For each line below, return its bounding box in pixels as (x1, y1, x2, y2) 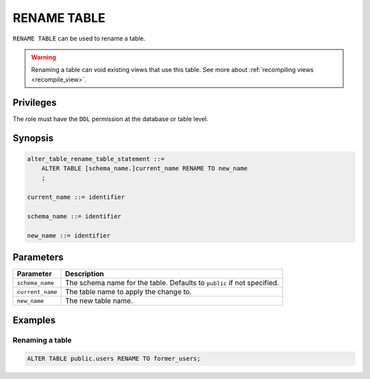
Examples (12, 314, 56, 326)
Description (65, 269, 104, 279)
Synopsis (12, 132, 54, 144)
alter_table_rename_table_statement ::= (27, 155, 164, 162)
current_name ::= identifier (27, 193, 125, 201)
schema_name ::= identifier (27, 212, 121, 220)
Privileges (12, 97, 57, 108)
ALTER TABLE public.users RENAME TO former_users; (27, 355, 201, 363)
